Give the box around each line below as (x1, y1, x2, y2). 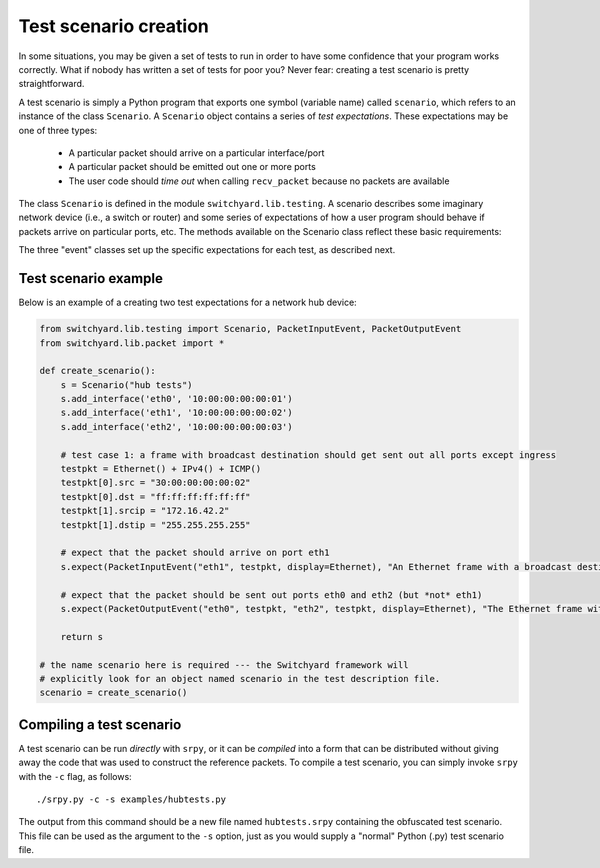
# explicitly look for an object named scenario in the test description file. (39, 673, 441, 684)
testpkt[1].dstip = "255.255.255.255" (60, 519, 251, 530)
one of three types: (18, 124, 98, 136)
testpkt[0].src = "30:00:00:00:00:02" (60, 477, 251, 489)
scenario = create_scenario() (39, 687, 188, 699)
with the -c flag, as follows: (18, 770, 132, 782)
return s (60, 631, 104, 642)
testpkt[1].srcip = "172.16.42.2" (60, 505, 230, 517)
